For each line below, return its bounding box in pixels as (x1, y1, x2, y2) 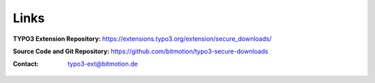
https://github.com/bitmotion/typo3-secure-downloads (110, 47, 269, 55)
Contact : (12, 59, 40, 68)
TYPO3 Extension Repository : (12, 35, 101, 43)
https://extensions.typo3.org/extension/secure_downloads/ (101, 35, 272, 43)
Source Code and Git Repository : (12, 47, 110, 55)
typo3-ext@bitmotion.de (67, 59, 138, 68)
